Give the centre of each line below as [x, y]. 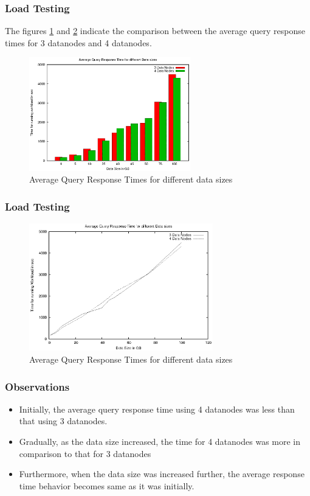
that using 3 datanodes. [63, 421]
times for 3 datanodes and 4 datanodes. [78, 42]
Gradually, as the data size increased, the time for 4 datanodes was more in [160, 442]
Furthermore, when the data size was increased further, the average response [162, 474]
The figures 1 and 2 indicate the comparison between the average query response [155, 31]
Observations [37, 386]
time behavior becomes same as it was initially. [107, 485]
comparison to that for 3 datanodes [85, 453]
